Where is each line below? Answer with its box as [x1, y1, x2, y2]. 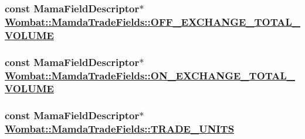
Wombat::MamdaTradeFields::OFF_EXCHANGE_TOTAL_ [5, 14, 300, 29]
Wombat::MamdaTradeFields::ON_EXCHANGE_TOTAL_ [5, 68, 296, 82]
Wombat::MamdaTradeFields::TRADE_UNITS [5, 121, 235, 136]
